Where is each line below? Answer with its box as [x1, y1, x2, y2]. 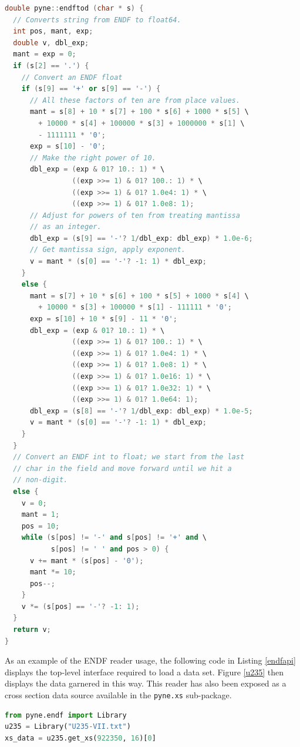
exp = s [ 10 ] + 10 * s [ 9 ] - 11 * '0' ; [29, 315, 177, 324]
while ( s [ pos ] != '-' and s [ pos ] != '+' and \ [21, 533, 207, 542]
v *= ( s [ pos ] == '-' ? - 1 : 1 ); [21, 602, 140, 611]
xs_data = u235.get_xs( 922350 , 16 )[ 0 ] [5, 733, 156, 742]
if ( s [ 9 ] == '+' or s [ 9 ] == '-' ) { [21, 85, 161, 93]
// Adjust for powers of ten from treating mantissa [29, 211, 240, 220]
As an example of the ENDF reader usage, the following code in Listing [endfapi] [5, 654, 296, 667]
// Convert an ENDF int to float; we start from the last [13, 453, 245, 462]
